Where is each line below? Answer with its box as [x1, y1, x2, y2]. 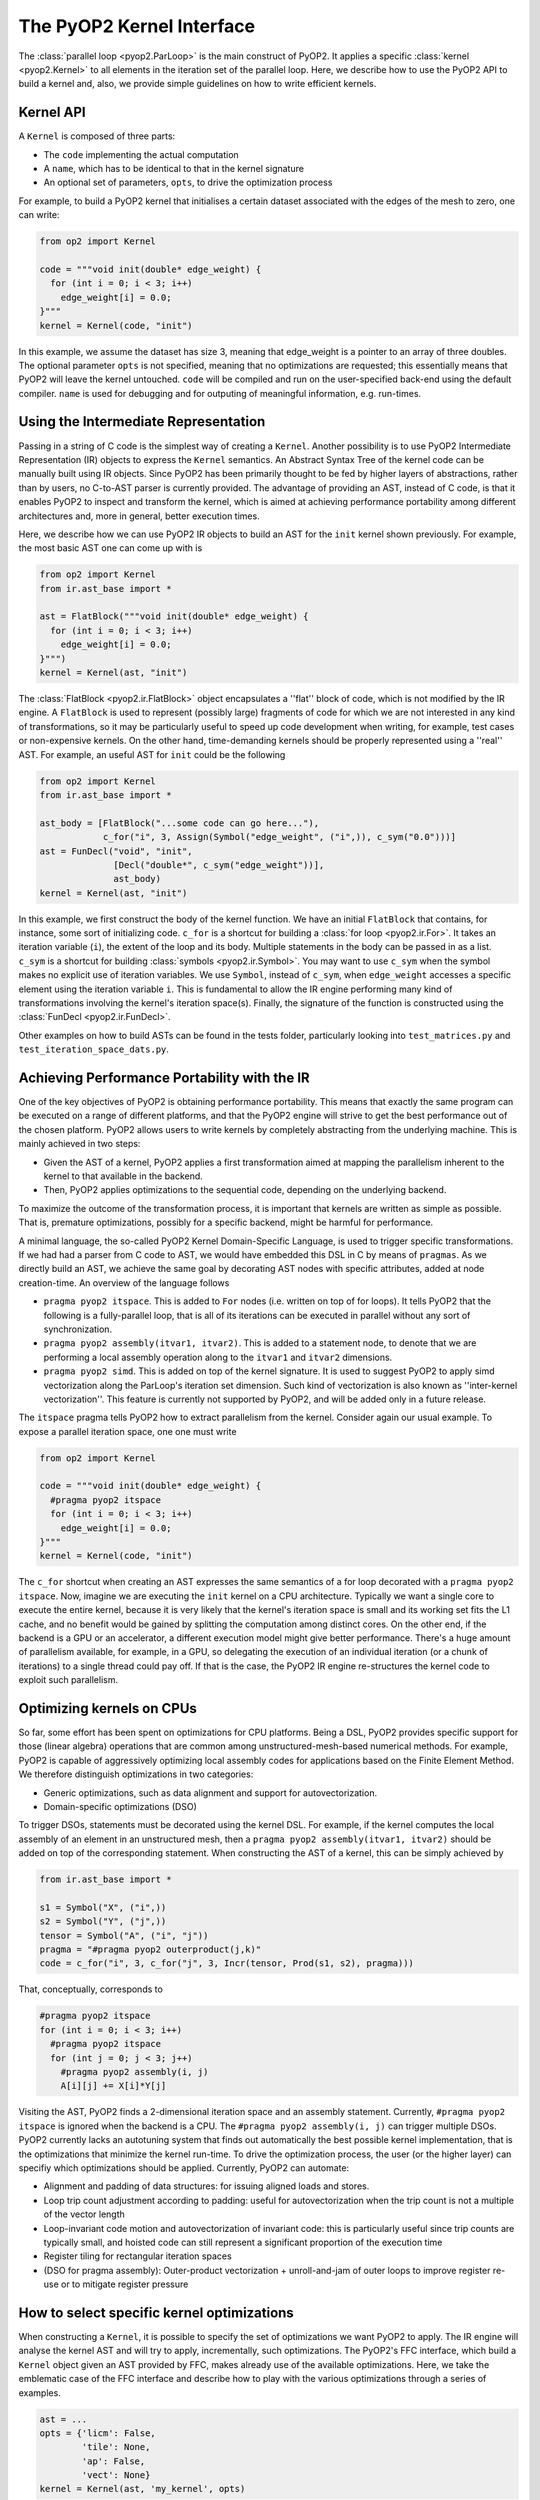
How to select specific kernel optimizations [18, 2304, 294, 2321]
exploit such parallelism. [18, 1674, 119, 1686]
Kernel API [18, 104, 86, 121]
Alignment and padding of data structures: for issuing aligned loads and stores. [43, 2180, 370, 2192]
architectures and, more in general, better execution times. [18, 510, 260, 522]
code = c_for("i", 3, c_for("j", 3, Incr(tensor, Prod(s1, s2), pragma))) [39, 1958, 415, 1969]
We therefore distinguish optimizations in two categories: [18, 1768, 254, 1780]
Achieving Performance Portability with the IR [18, 1070, 310, 1086]
